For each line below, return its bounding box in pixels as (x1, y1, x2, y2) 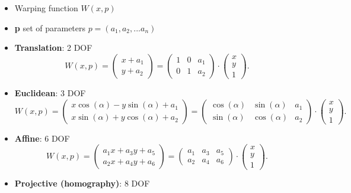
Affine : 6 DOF (14, 132, 70, 144)
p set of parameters (14, 21, 86, 34)
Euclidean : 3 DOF (14, 86, 86, 99)
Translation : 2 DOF (14, 41, 92, 54)
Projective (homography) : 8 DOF (14, 177, 150, 189)
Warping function (14, 2, 78, 14)
